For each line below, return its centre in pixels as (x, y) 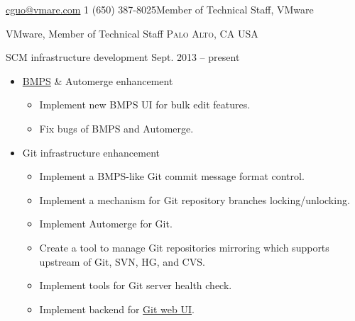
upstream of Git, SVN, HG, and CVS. (122, 261)
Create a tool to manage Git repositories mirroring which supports (184, 247)
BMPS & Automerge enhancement (98, 80)
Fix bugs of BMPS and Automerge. (116, 128)
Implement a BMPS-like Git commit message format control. (172, 176)
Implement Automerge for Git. (106, 224)
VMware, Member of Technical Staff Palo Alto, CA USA (132, 33)
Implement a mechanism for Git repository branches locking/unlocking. (195, 199)
